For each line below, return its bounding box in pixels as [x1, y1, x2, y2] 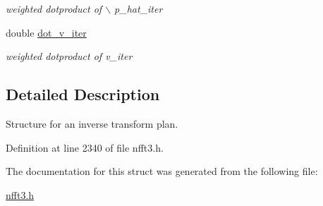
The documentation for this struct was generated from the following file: [6, 164, 318, 178]
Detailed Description [6, 83, 160, 105]
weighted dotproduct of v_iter [6, 49, 133, 63]
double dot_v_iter [6, 25, 87, 40]
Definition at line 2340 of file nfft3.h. [6, 140, 164, 154]
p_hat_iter [114, 1, 163, 16]
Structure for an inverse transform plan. [6, 116, 178, 131]
